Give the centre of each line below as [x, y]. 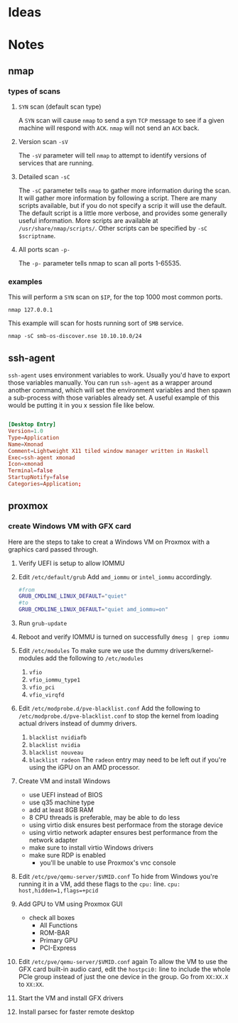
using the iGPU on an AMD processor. [85, 767]
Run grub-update [43, 623]
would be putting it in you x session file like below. [81, 405]
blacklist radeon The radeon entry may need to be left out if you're [128, 760]
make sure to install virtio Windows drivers [91, 848]
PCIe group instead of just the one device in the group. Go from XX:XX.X [123, 977]
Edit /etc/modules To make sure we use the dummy [93, 651]
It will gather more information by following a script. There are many [118, 198]
